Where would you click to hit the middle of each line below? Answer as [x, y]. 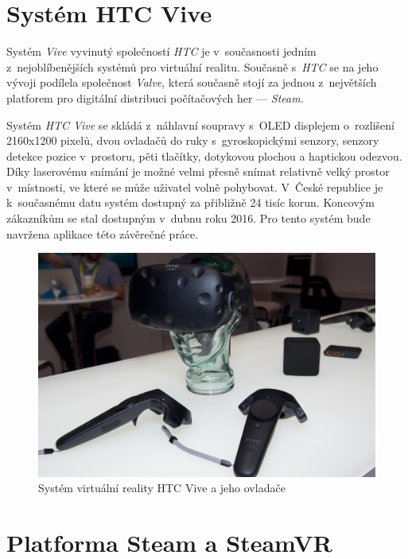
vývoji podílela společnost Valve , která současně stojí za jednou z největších [192, 82]
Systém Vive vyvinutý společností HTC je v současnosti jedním [161, 51]
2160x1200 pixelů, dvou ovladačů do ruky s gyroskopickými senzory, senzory [193, 140]
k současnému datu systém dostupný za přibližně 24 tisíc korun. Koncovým [190, 202]
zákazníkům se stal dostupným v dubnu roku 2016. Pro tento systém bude [188, 218]
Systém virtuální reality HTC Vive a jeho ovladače [162, 488]
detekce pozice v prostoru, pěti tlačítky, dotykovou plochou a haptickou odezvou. [204, 155]
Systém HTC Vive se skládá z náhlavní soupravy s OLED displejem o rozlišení [200, 124]
